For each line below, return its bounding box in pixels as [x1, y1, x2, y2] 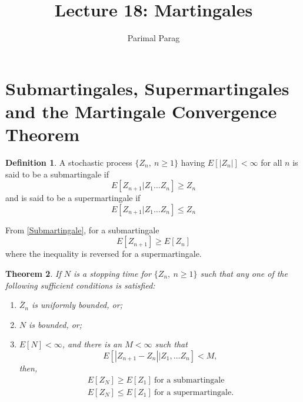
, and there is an [62, 338, 122, 350]
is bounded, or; [29, 318, 82, 330]
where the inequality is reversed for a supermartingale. [5, 247, 202, 260]
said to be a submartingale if [5, 168, 109, 180]
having [181, 156, 205, 169]
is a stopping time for [73, 267, 151, 279]
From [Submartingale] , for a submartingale [5, 223, 159, 236]
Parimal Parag [127, 32, 180, 44]
